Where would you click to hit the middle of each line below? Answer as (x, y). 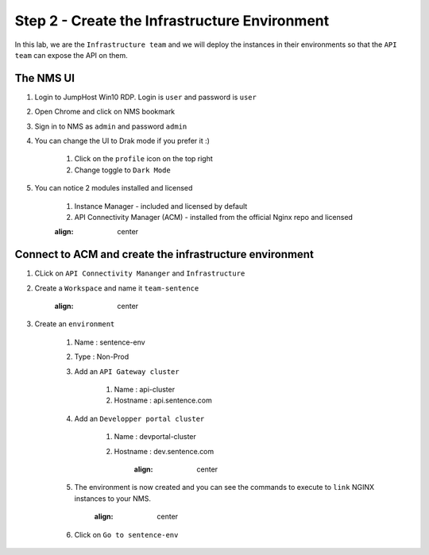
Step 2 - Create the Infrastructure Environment (172, 21)
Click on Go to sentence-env (126, 534)
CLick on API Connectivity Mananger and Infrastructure (140, 273)
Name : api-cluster (144, 389)
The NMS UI (45, 78)
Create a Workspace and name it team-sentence (117, 288)
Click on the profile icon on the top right (144, 159)
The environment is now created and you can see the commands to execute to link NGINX (224, 488)
